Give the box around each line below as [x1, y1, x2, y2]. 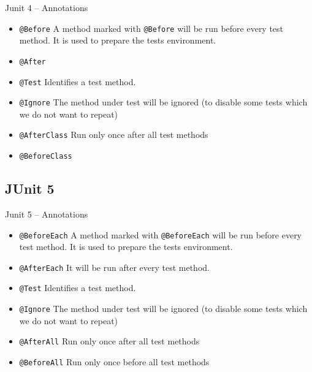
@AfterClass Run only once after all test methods [19, 128, 208, 141]
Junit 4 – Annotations [5, 1, 88, 13]
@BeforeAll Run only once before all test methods [19, 355, 210, 368]
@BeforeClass [19, 152, 72, 161]
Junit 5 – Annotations [5, 207, 88, 220]
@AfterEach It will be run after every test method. [19, 260, 210, 273]
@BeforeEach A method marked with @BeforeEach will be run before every [19, 228, 302, 241]
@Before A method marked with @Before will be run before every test [19, 21, 284, 34]
